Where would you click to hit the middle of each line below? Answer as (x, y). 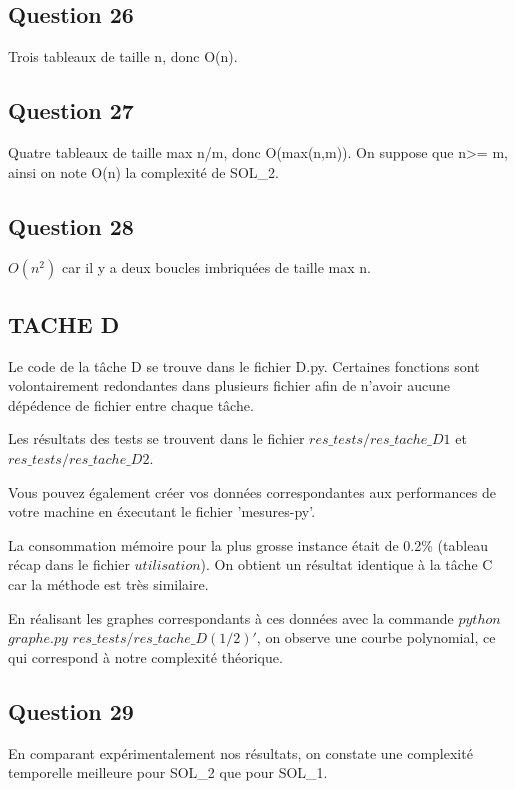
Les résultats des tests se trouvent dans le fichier (156, 438)
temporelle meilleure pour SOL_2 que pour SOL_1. (168, 772)
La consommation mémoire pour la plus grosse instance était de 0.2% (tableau (248, 544)
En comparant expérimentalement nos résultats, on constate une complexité (240, 752)
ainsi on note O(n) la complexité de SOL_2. (143, 171)
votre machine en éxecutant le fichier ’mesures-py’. (162, 511)
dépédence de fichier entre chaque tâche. (131, 404)
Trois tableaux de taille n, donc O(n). (123, 56)
